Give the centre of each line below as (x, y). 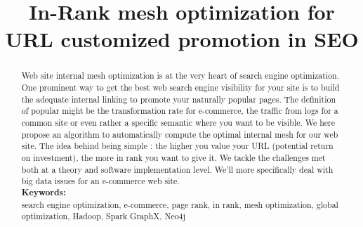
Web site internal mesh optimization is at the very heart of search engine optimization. (180, 76)
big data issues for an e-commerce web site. (100, 181)
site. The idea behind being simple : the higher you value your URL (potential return (177, 146)
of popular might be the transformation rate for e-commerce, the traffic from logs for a (180, 111)
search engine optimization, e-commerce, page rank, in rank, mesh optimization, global (180, 204)
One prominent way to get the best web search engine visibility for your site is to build (180, 87)
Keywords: (44, 192)
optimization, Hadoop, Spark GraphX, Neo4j (104, 216)
